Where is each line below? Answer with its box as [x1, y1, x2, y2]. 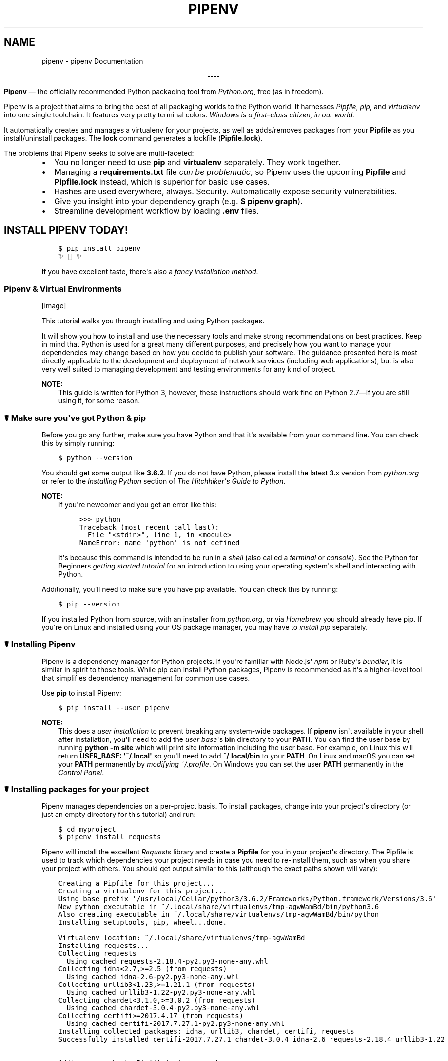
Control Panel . [58, 768, 104, 777]
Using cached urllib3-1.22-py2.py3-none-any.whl [66, 988, 256, 997]
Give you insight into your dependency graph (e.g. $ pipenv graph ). [54, 196, 303, 206]
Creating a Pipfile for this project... [58, 879, 215, 888]
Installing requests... [58, 942, 149, 950]
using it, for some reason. [58, 397, 140, 405]
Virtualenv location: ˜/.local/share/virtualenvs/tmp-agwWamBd [58, 934, 305, 942]
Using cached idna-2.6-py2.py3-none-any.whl [66, 973, 239, 981]
